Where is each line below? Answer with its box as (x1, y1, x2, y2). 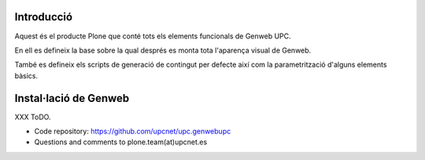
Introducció (14, 10, 73, 24)
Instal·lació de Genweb (14, 91, 130, 105)
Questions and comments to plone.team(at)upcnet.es (34, 137, 208, 147)
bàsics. (14, 71, 39, 80)
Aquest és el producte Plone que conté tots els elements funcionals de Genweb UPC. (14, 31, 291, 41)
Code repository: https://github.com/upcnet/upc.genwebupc (34, 126, 231, 136)
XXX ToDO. (14, 112, 51, 122)
